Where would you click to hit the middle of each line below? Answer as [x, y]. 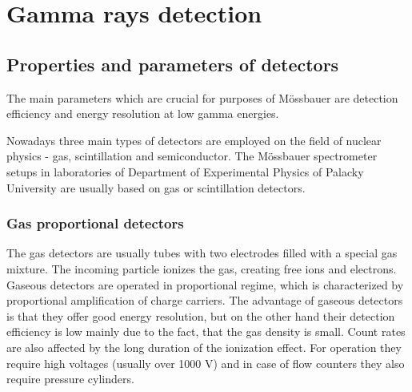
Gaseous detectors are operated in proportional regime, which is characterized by [205, 284]
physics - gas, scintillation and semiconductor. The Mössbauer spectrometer [192, 156]
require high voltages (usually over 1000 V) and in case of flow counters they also [206, 363]
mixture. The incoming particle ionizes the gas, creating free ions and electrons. [202, 268]
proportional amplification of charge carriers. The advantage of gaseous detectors [205, 300]
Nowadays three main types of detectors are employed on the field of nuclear [194, 140]
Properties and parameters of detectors [173, 64]
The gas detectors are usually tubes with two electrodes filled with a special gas [202, 253]
